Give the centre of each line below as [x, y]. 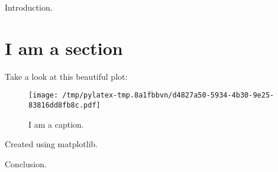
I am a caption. [56, 124]
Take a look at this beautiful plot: [66, 76]
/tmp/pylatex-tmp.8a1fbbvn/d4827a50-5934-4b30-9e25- [168, 95]
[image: [43, 95]
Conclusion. [26, 163]
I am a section [64, 48]
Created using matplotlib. [51, 144]
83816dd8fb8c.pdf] [64, 105]
